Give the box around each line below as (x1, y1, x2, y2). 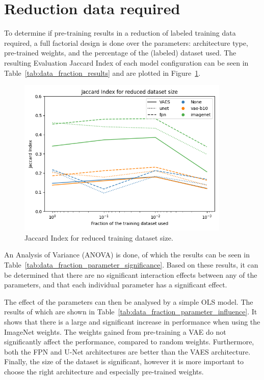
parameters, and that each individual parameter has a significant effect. (4, 279, 227, 290)
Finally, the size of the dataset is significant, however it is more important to (4, 356, 244, 367)
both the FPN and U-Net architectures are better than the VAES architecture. (4, 346, 251, 357)
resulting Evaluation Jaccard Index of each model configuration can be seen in (4, 57, 249, 68)
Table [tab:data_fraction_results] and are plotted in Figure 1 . (4, 67, 201, 78)
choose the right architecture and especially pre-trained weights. (4, 366, 204, 376)
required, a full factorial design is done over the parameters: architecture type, (4, 37, 248, 48)
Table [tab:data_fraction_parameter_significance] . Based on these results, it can (4, 259, 258, 270)
